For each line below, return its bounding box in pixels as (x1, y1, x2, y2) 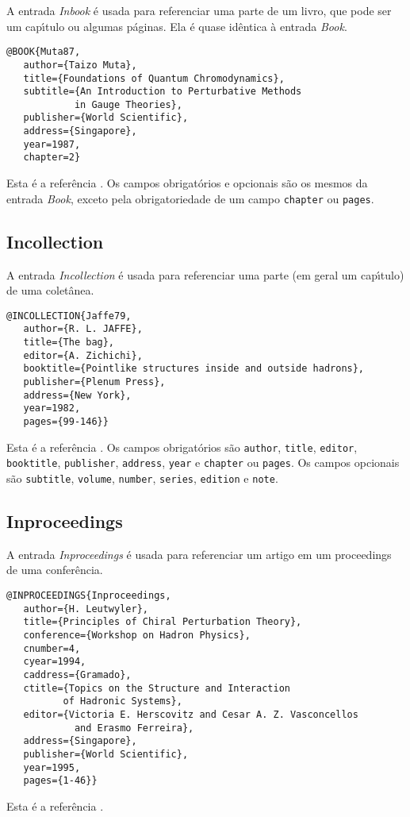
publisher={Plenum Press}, (23, 376, 166, 388)
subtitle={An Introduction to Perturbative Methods (23, 86, 302, 98)
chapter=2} (23, 152, 81, 164)
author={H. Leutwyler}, (23, 603, 148, 615)
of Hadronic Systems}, (63, 696, 182, 707)
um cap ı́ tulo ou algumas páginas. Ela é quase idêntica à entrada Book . (6, 17, 347, 34)
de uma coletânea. (6, 282, 94, 299)
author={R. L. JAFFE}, (23, 323, 143, 335)
